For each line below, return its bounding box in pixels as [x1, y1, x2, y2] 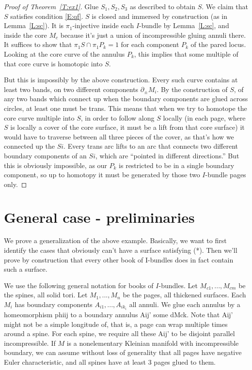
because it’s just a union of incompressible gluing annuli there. [60, 30, 246, 40]
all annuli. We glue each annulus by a [129, 299, 240, 309]
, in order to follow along [80, 112, 155, 123]
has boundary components [15, 299, 93, 309]
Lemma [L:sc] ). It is [4, 20, 64, 31]
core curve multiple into [4, 112, 75, 123]
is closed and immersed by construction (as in [92, 11, 228, 21]
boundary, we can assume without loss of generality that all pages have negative [4, 347, 242, 357]
